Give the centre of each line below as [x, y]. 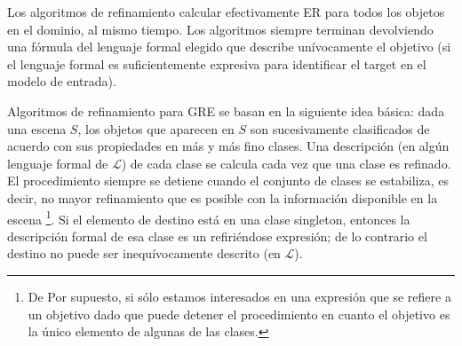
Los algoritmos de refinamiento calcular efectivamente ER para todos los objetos [226, 12]
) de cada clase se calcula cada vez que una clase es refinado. [286, 163]
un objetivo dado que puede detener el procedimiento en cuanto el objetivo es [239, 314]
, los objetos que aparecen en [156, 128]
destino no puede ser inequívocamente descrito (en [144, 253]
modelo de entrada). [62, 81]
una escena [37, 128]
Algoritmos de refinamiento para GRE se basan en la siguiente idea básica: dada [226, 110]
